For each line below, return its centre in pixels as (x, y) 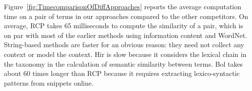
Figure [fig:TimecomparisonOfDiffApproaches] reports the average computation (123, 6)
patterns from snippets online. (49, 82)
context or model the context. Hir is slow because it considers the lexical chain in (125, 54)
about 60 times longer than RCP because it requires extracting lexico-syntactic (122, 73)
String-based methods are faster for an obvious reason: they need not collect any (124, 45)
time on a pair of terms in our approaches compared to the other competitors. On (126, 16)
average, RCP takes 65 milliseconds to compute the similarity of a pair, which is (124, 26)
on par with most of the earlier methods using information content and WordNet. (126, 35)
